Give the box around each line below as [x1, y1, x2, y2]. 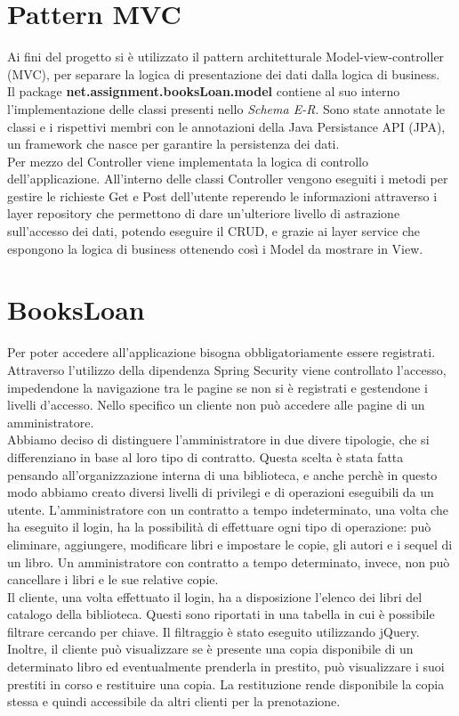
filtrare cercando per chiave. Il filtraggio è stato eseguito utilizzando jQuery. [7, 622, 420, 640]
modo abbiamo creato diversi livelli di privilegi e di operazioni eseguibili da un [7, 483, 434, 501]
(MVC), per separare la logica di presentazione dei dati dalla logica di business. [7, 64, 440, 83]
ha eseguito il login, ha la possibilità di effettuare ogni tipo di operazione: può [7, 517, 431, 536]
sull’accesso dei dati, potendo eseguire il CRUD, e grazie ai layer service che [7, 222, 421, 240]
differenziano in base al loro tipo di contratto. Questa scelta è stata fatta [7, 447, 404, 466]
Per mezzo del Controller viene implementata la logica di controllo [7, 151, 368, 170]
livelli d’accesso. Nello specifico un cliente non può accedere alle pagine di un [7, 395, 425, 414]
